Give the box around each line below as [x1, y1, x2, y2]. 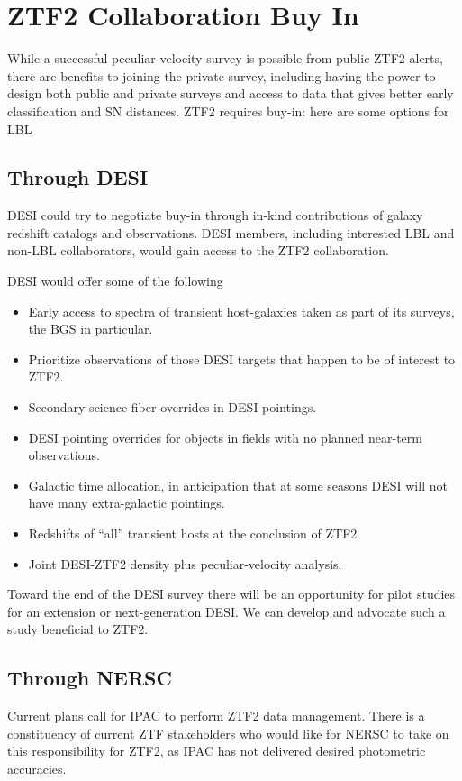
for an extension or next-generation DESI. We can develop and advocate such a [7, 602, 446, 620]
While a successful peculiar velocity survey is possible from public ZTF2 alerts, [7, 49, 443, 68]
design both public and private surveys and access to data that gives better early [7, 84, 454, 103]
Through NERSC [7, 664, 172, 692]
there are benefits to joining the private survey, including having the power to [7, 66, 436, 85]
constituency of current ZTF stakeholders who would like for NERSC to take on [7, 723, 449, 742]
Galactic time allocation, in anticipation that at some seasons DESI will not [28, 475, 448, 494]
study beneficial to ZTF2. [7, 620, 149, 639]
